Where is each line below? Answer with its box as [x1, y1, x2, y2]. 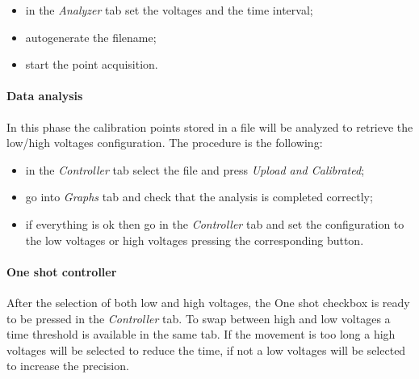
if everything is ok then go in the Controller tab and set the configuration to [25, 215, 404, 232]
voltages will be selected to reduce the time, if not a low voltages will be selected [6, 341, 406, 358]
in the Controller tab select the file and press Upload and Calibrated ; [25, 161, 365, 178]
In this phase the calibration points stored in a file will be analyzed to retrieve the [6, 118, 413, 135]
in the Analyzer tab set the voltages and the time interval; [25, 2, 313, 18]
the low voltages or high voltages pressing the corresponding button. [25, 231, 364, 248]
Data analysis [6, 87, 83, 104]
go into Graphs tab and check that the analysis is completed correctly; [25, 188, 373, 205]
